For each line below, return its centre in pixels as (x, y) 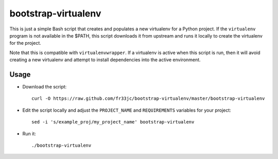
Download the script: (45, 87)
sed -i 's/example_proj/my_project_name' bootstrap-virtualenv (113, 122)
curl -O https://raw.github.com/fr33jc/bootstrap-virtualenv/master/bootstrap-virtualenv (148, 99)
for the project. (25, 43)
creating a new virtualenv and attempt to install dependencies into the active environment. (105, 60)
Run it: (29, 133)
